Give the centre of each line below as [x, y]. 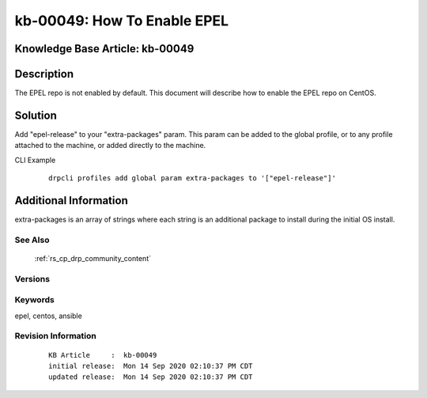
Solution [36, 115]
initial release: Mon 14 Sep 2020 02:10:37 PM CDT [151, 366]
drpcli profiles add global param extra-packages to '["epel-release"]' [192, 178]
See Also [32, 240]
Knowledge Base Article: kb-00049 [104, 49]
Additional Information [71, 201]
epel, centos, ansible [48, 316]
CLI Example [35, 160]
